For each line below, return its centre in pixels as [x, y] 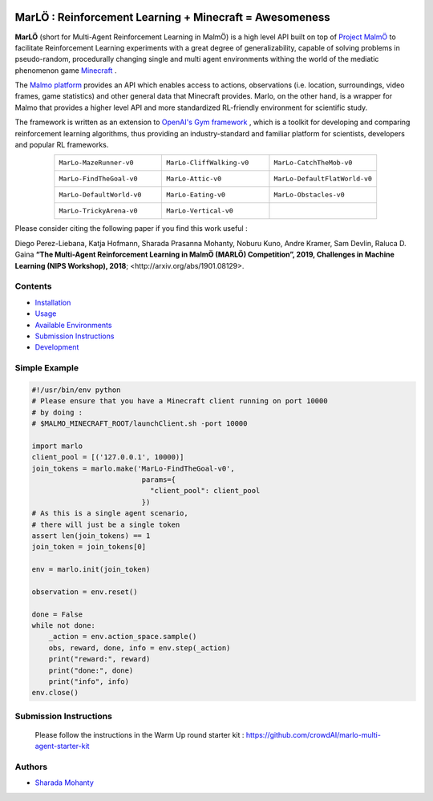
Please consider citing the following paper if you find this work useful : [131, 229]
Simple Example [47, 368]
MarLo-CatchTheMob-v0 [313, 163]
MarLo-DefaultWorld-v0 [100, 195]
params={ [159, 479]
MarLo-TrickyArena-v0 [98, 211]
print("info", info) [89, 682]
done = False [57, 614]
